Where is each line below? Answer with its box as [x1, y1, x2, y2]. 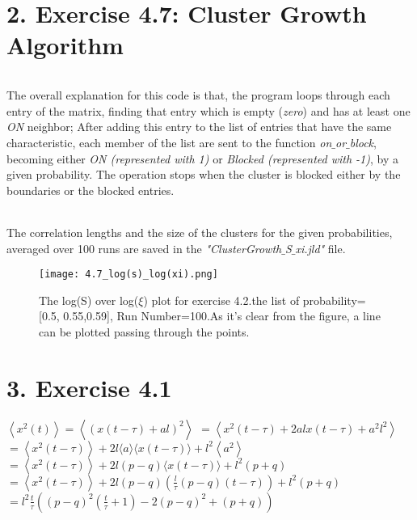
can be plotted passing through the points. [39, 323, 250, 340]
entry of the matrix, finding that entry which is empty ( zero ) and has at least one [6, 102, 411, 119]
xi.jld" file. [295, 239, 346, 256]
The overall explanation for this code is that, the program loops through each [6, 87, 390, 104]
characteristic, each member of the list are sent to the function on [6, 133, 332, 150]
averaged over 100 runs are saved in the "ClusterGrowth [6, 239, 282, 256]
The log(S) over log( [39, 291, 139, 308]
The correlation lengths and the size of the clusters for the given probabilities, [6, 223, 393, 240]
